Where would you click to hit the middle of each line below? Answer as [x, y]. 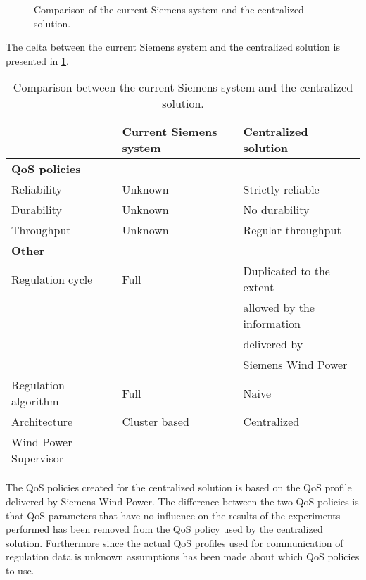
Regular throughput [292, 230]
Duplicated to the [286, 271]
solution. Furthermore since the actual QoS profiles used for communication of [175, 542]
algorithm [35, 401]
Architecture [42, 422]
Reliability [37, 189]
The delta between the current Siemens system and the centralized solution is [173, 47]
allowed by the [279, 308]
